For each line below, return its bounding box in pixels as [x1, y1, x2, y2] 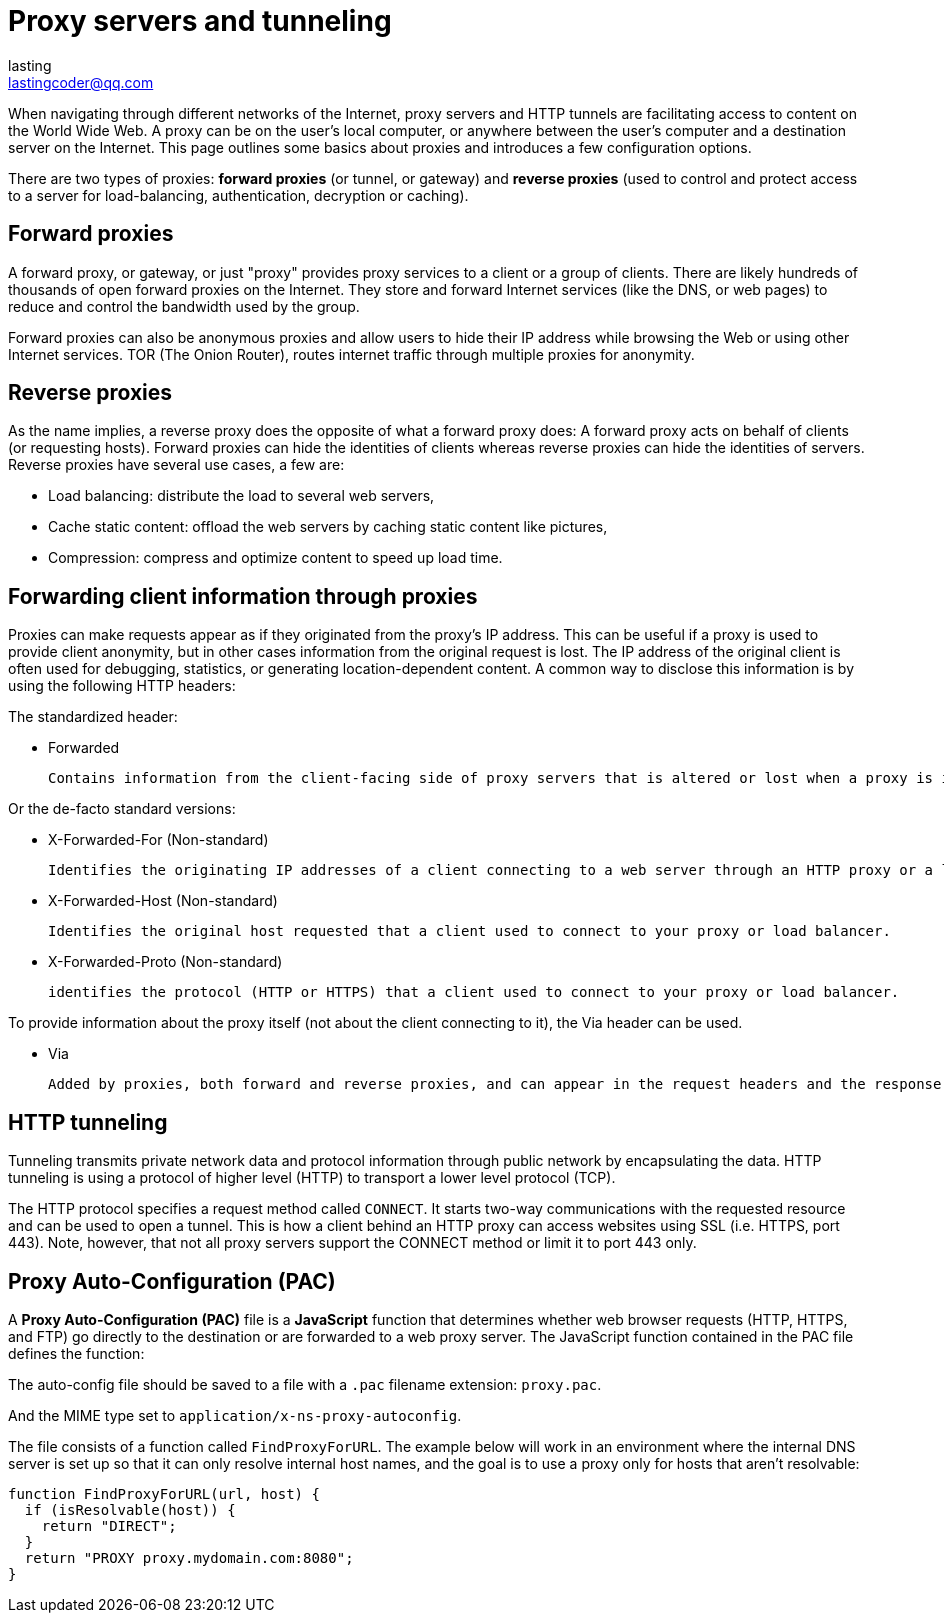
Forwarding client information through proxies [8, 583, 478, 609]
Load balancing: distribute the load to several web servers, [48, 487, 435, 505]
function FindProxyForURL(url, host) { [8, 1485, 320, 1502]
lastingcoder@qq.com [8, 73, 154, 91]
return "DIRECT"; [41, 1517, 177, 1534]
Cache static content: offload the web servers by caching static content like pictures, [48, 518, 608, 536]
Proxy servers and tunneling [8, 4, 392, 38]
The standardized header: [8, 708, 178, 726]
